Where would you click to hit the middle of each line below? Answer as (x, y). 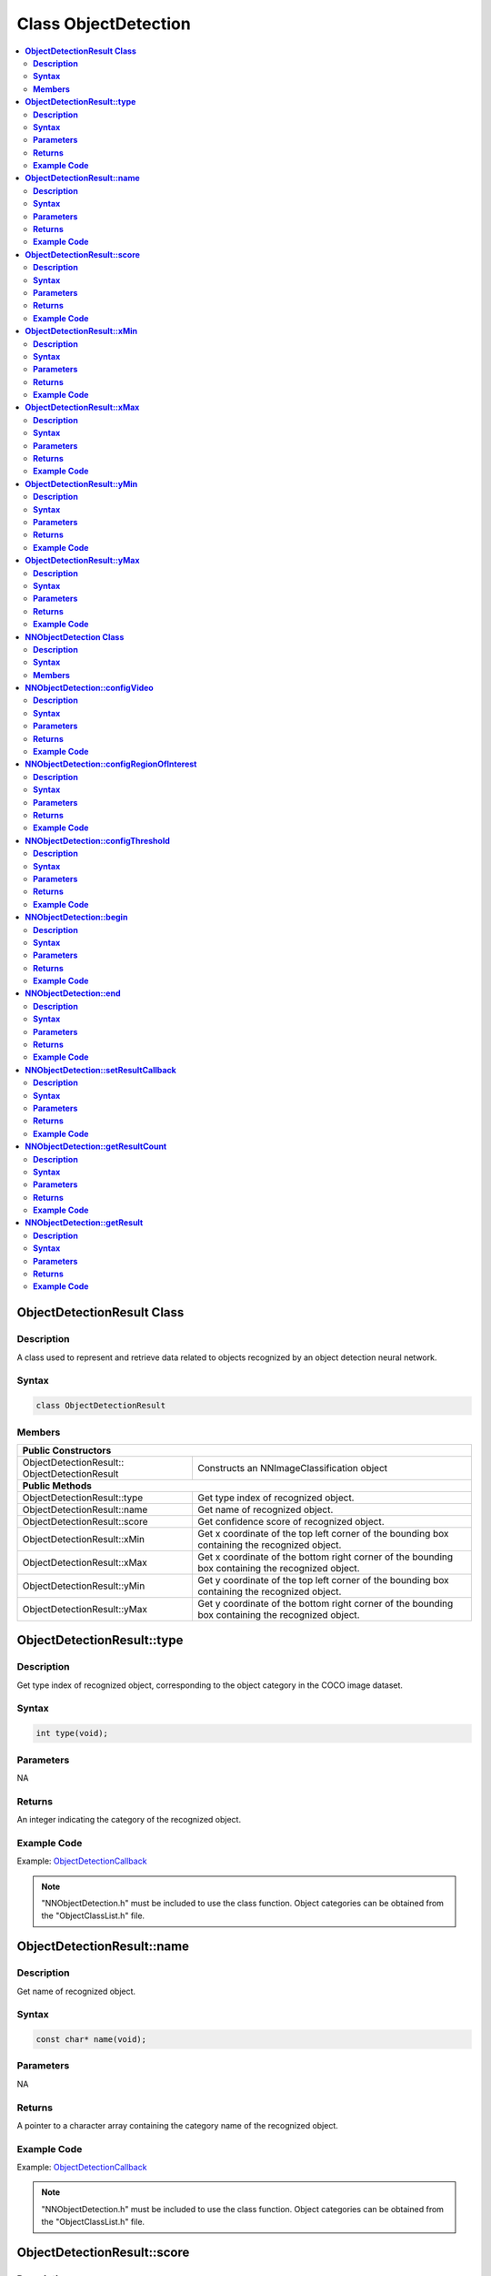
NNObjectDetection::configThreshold (97, 840)
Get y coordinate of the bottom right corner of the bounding (325, 1603)
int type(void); (72, 1733)
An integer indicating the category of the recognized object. (129, 1820)
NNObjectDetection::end (73, 993)
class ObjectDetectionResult (101, 1406)
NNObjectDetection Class (75, 636)
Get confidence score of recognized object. (291, 1521)
